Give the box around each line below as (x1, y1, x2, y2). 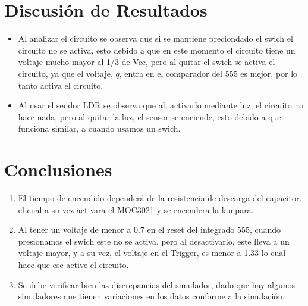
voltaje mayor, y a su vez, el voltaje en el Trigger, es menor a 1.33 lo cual (18, 246, 286, 259)
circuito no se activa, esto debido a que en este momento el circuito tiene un (18, 43, 296, 56)
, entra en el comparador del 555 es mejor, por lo (119, 67, 298, 79)
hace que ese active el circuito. (18, 258, 129, 270)
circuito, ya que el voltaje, (18, 67, 113, 79)
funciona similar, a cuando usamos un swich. (18, 122, 181, 135)
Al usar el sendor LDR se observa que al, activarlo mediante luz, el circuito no (18, 99, 304, 111)
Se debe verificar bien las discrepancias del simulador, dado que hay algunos (18, 278, 296, 291)
